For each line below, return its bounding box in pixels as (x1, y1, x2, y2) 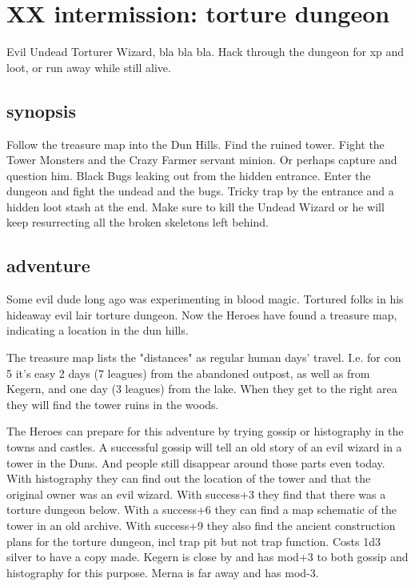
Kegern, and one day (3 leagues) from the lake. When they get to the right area (6, 380, 397, 397)
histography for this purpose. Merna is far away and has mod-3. (6, 564, 319, 580)
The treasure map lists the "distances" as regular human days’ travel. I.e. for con (6, 349, 401, 366)
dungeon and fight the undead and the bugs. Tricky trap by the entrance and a (6, 183, 394, 199)
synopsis (6, 98, 76, 122)
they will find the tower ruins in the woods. (6, 395, 219, 412)
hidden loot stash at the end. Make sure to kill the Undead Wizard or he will (6, 198, 385, 215)
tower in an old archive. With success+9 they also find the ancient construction (6, 517, 396, 533)
